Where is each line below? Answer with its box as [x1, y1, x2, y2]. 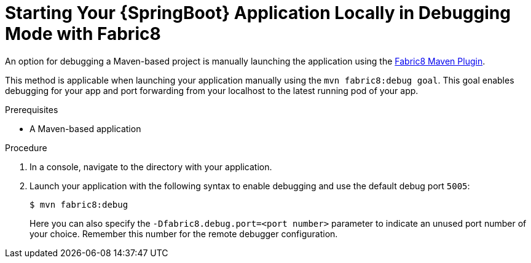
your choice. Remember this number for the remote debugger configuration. [29, 228, 338, 239]
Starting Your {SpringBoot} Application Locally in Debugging [5, 2, 511, 23]
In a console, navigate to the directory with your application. [29, 161, 272, 172]
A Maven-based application [29, 123, 141, 134]
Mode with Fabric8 [5, 23, 161, 44]
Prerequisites [5, 104, 58, 115]
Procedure [5, 142, 47, 153]
